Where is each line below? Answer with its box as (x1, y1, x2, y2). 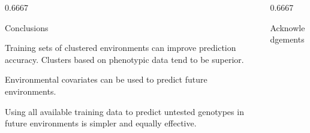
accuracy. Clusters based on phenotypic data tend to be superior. (5, 53, 244, 65)
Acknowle (270, 21, 305, 34)
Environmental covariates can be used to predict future (5, 73, 207, 86)
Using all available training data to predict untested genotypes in (5, 105, 244, 117)
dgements (270, 33, 305, 46)
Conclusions (5, 21, 49, 34)
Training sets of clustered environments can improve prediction (5, 41, 236, 54)
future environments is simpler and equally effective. (5, 117, 197, 129)
